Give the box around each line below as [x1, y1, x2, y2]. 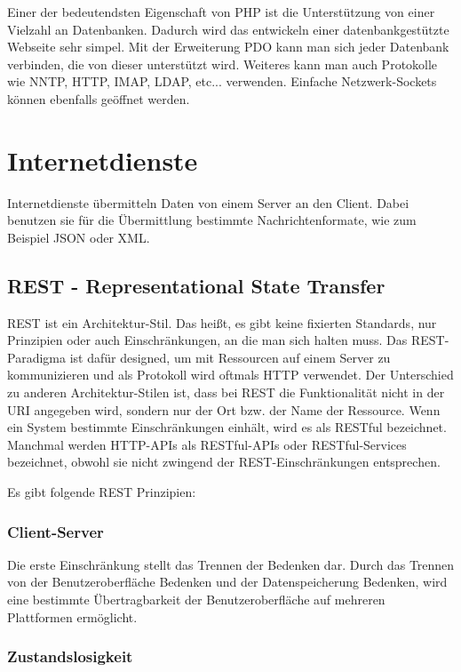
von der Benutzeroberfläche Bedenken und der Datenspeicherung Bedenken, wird [7, 572, 448, 591]
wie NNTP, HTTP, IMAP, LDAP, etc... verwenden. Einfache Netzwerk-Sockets [7, 72, 437, 91]
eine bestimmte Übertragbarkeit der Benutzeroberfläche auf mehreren [7, 590, 385, 609]
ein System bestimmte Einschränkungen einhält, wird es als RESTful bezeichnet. [7, 418, 447, 436]
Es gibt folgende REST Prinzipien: [7, 483, 196, 501]
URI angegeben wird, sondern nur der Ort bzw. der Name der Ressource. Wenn [7, 400, 441, 419]
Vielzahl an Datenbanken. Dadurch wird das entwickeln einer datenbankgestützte [7, 20, 449, 38]
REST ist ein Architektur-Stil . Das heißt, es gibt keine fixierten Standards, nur [7, 313, 437, 332]
